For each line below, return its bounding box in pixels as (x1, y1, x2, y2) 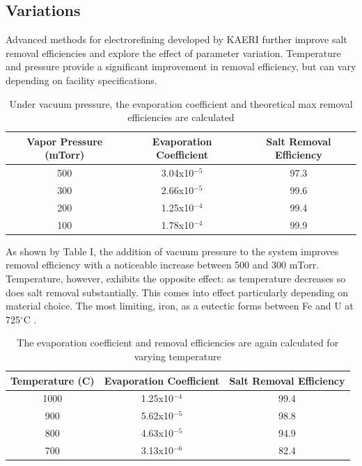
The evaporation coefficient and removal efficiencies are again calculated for (17, 335, 339, 350)
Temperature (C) (10, 373, 95, 387)
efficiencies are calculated (127, 110, 235, 124)
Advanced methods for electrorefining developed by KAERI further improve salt (6, 32, 347, 47)
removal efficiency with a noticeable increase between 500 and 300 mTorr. (6, 257, 320, 272)
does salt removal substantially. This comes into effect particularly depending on (6, 284, 349, 299)
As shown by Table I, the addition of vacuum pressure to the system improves (6, 243, 339, 258)
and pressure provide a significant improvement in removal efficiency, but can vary (6, 59, 356, 74)
